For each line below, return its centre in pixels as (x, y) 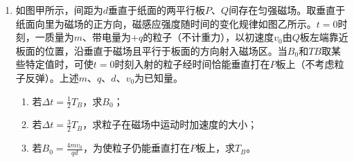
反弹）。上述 (52, 77)
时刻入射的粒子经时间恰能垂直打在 (192, 64)
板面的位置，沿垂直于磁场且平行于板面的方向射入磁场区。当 (151, 50)
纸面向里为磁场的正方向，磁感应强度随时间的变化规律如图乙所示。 (166, 23)
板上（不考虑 (305, 64)
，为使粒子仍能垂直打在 (136, 148)
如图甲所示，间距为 (59, 10)
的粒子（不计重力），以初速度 (209, 37)
